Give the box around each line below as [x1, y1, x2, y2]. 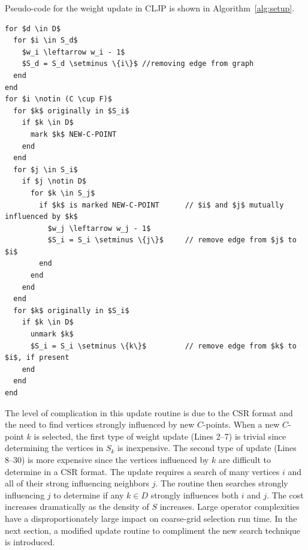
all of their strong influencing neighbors [5, 477, 150, 489]
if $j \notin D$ [22, 177, 87, 186]
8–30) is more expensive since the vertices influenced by [5, 453, 209, 465]
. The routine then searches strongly [155, 477, 288, 489]
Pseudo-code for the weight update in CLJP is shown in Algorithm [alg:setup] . [5, 2, 295, 14]
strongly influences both [150, 488, 239, 501]
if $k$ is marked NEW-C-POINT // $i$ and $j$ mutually [39, 200, 284, 209]
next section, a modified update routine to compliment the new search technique [5, 524, 300, 536]
